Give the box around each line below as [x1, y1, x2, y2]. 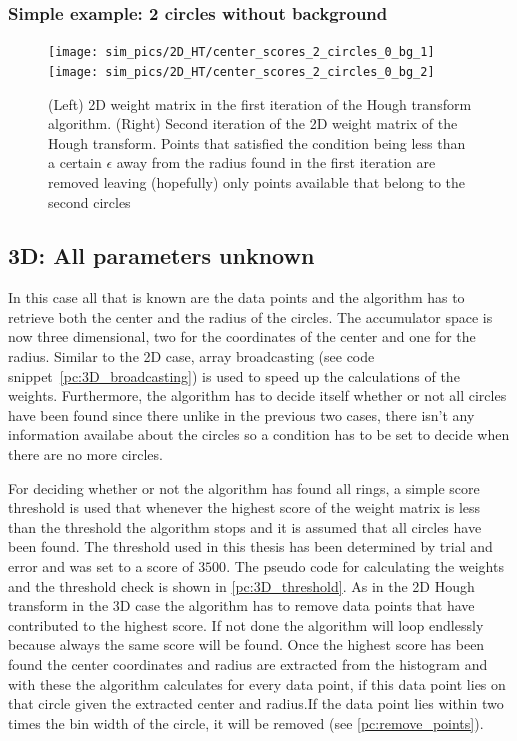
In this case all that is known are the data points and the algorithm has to [8, 287, 465, 308]
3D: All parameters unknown [8, 240, 315, 271]
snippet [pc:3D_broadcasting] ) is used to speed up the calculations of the [8, 365, 460, 386]
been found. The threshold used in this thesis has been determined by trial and [8, 536, 493, 557]
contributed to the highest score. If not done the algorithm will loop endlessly [8, 614, 484, 635]
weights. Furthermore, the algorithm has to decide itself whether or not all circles [8, 385, 507, 406]
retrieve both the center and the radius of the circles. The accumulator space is [8, 306, 493, 327]
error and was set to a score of [8, 556, 194, 577]
